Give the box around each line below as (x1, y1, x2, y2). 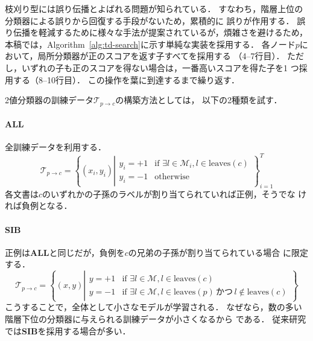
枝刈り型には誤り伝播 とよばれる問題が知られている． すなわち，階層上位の (5, 2, 303, 14)
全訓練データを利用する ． (5, 141, 106, 153)
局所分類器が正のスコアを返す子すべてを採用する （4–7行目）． (37, 49, 285, 62)
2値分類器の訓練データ (5, 94, 93, 106)
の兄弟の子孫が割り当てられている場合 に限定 (128, 246, 309, 258)
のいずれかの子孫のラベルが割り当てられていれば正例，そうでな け (42, 187, 307, 200)
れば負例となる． (5, 199, 72, 212)
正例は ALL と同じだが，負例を (5, 246, 125, 258)
